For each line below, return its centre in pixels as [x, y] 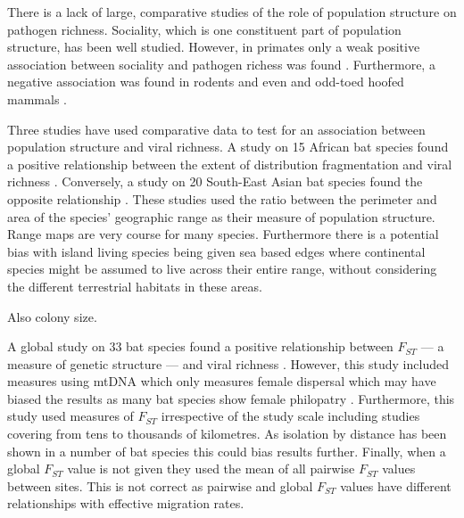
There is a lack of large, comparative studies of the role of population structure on [232, 12]
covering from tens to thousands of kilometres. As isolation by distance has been [227, 434]
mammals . [37, 99]
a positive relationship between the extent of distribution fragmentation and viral [230, 164]
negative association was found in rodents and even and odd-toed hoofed [206, 82]
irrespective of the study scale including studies [290, 416]
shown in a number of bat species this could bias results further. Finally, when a [227, 451]
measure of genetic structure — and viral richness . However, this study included [228, 363]
